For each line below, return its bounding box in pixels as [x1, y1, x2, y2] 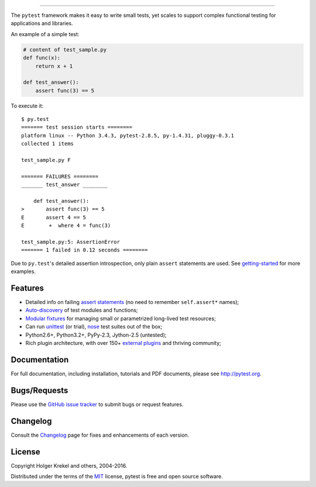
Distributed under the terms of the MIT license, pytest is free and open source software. [11, 473, 224, 479]
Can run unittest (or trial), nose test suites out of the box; [25, 323, 163, 330]
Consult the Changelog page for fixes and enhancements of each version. [11, 431, 190, 438]
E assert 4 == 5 [21, 214, 87, 220]
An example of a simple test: [11, 30, 80, 37]
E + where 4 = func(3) [21, 222, 111, 229]
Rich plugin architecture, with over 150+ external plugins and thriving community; [25, 339, 222, 346]
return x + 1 [35, 63, 73, 70]
